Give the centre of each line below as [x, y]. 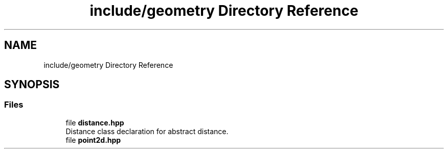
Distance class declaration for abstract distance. [147, 131]
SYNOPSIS [32, 85]
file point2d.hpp [93, 140]
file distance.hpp [95, 122]
